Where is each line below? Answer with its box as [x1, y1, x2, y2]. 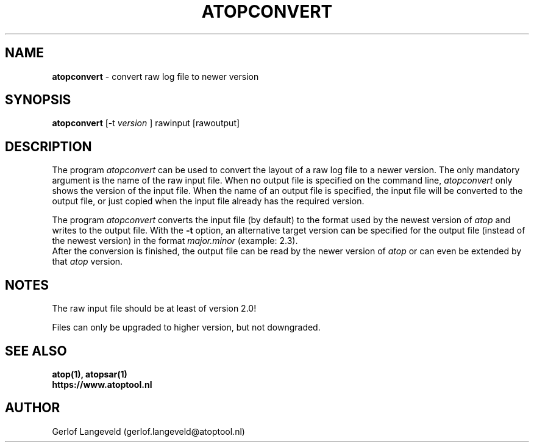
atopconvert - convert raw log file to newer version [52, 71, 259, 82]
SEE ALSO [5, 343, 67, 359]
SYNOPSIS [5, 92, 71, 108]
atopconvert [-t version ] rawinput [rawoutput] [52, 118, 240, 129]
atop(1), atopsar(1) [52, 368, 127, 379]
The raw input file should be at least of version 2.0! [52, 303, 257, 314]
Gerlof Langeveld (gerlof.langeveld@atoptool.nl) [52, 426, 245, 437]
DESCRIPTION [5, 138, 92, 154]
